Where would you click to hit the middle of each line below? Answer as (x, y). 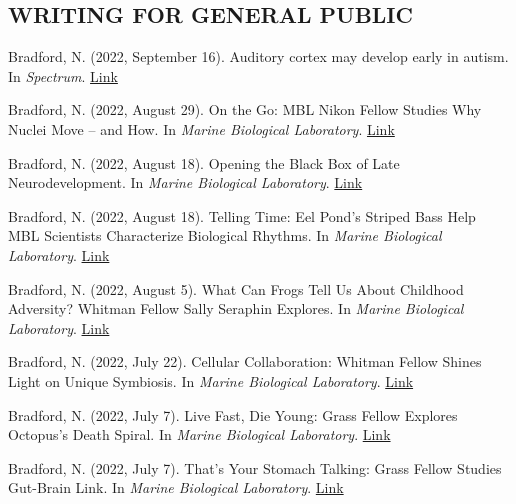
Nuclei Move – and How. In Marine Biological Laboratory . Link (201, 128)
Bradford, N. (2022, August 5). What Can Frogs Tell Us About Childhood (236, 288)
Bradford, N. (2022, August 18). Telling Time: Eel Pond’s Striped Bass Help (242, 215)
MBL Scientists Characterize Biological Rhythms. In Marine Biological (225, 235)
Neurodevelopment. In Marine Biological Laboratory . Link (185, 182)
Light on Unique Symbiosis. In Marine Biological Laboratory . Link (211, 380)
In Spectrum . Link (63, 75)
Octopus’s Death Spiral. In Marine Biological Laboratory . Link (199, 434)
